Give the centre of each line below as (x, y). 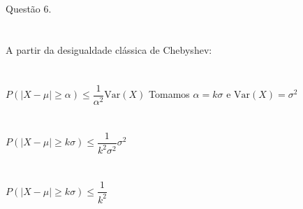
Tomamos (169, 94)
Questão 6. (29, 8)
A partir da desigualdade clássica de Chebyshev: (109, 49)
